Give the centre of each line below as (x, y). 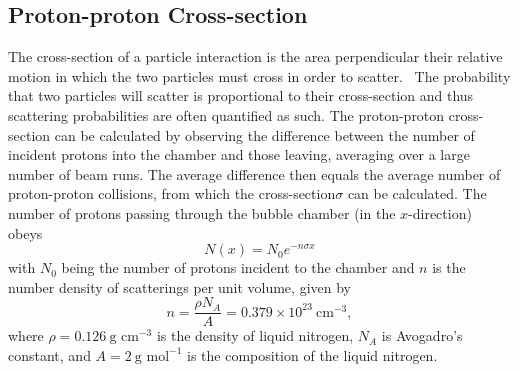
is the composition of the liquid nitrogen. (312, 354)
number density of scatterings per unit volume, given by (179, 286)
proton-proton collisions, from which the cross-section (172, 193)
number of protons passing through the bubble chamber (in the (202, 212)
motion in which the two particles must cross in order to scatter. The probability (259, 75)
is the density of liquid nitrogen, (255, 335)
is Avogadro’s (422, 335)
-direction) (440, 212)
